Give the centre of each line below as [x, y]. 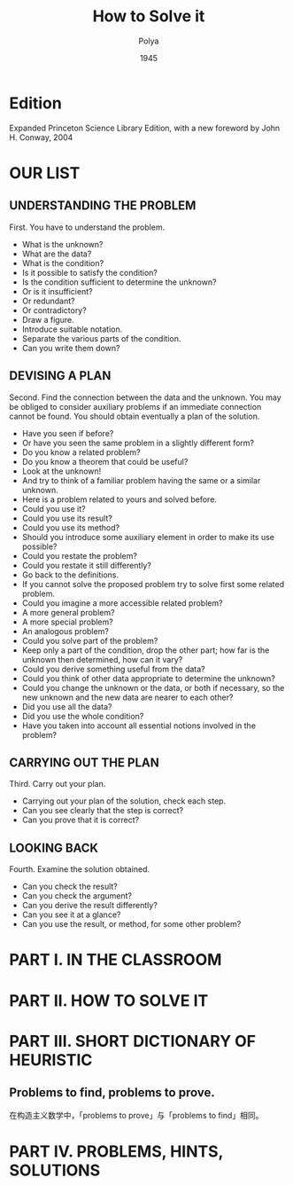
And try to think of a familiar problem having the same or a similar [141, 480]
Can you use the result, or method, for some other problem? [131, 924]
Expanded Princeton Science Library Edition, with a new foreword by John [145, 128]
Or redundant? [48, 301]
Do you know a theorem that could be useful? [105, 461]
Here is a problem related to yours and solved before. [119, 499]
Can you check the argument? [77, 896]
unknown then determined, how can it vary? [102, 659]
